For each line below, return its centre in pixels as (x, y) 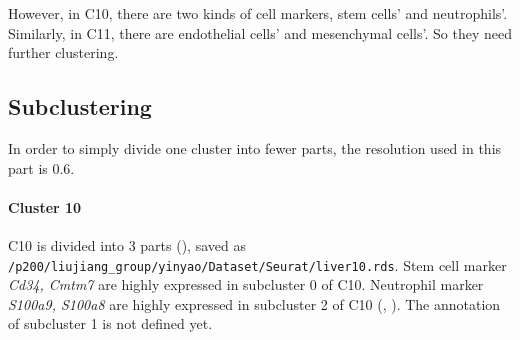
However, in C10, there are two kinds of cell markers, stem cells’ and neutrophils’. (258, 13)
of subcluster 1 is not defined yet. (110, 323)
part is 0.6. (41, 167)
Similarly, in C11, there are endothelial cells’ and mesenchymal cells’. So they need (260, 32)
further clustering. (63, 52)
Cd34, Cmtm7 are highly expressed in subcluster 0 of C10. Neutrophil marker (246, 284)
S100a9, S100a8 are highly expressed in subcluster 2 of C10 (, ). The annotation (254, 303)
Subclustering (80, 106)
